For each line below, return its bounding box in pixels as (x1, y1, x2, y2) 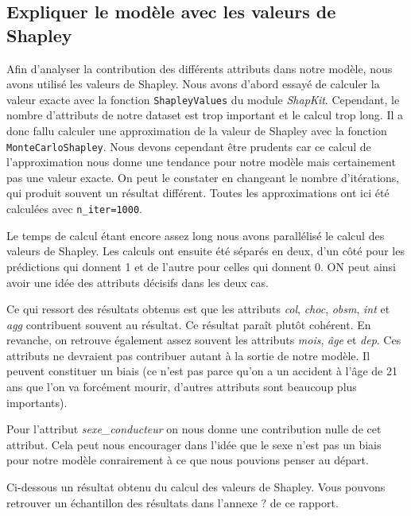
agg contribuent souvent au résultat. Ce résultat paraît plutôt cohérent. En (6, 316, 371, 332)
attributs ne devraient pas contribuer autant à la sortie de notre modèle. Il (6, 347, 370, 363)
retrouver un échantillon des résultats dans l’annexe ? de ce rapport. (6, 494, 339, 510)
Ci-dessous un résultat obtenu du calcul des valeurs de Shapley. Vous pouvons (6, 479, 386, 495)
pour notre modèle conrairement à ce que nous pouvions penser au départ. (6, 452, 369, 468)
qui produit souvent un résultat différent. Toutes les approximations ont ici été (6, 184, 390, 201)
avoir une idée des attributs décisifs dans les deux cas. (6, 274, 269, 290)
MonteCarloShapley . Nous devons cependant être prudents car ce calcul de (6, 138, 371, 154)
